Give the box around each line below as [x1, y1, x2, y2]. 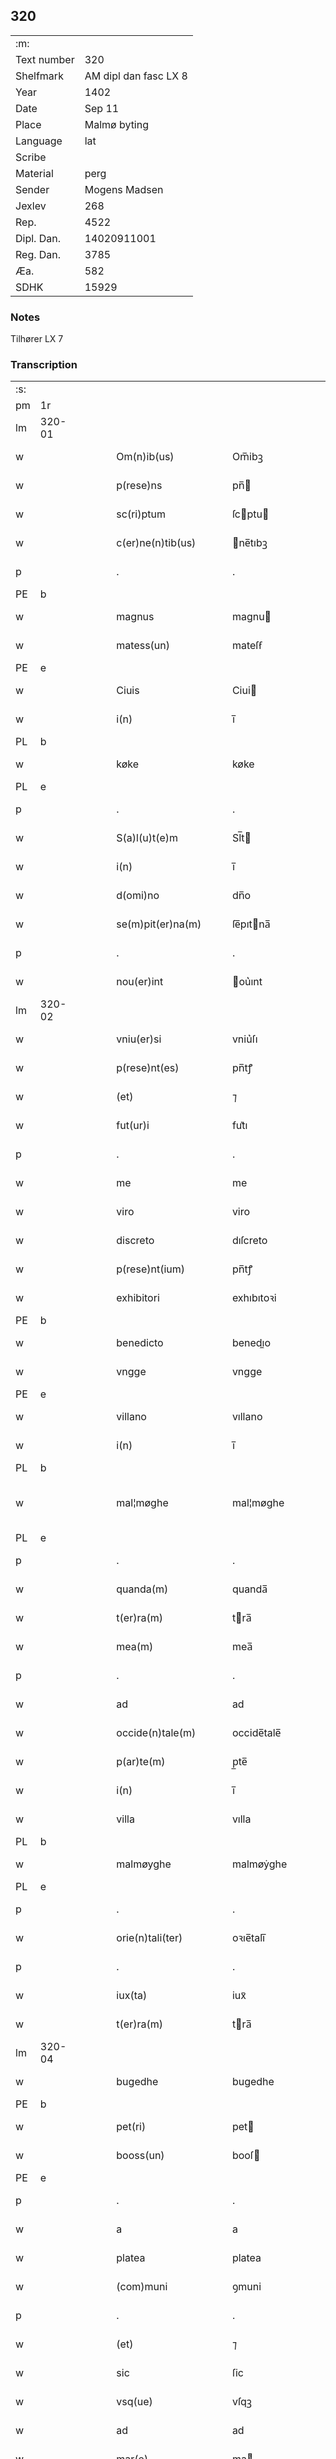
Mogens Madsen [84, 182, 164, 196]
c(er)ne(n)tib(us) [116, 536, 197, 550]
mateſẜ [231, 639, 263, 653]
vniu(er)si [116, 1032, 162, 1046]
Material [15, 166, 54, 180]
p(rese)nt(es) [116, 1061, 180, 1075]
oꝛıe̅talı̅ [231, 1931, 266, 1945]
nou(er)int [116, 975, 164, 989]
